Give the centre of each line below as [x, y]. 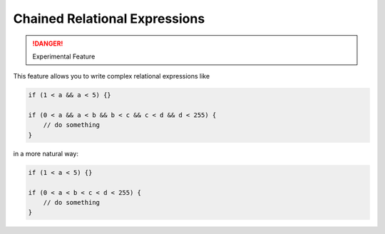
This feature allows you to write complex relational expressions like [112, 76]
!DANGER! [48, 44]
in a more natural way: [46, 153]
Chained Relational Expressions [109, 19]
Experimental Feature [64, 56]
